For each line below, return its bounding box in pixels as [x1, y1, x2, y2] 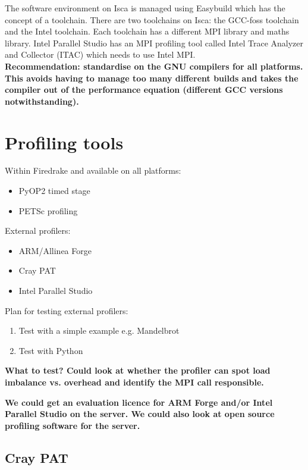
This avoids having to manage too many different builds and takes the [5, 71, 298, 84]
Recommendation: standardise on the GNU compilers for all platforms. [5, 59, 303, 72]
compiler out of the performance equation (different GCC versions [5, 83, 283, 96]
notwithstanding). [5, 95, 79, 107]
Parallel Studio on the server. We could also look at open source [5, 408, 275, 420]
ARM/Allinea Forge [18, 244, 92, 256]
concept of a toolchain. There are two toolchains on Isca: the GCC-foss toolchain [5, 13, 299, 26]
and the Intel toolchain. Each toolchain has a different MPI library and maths [5, 25, 290, 37]
